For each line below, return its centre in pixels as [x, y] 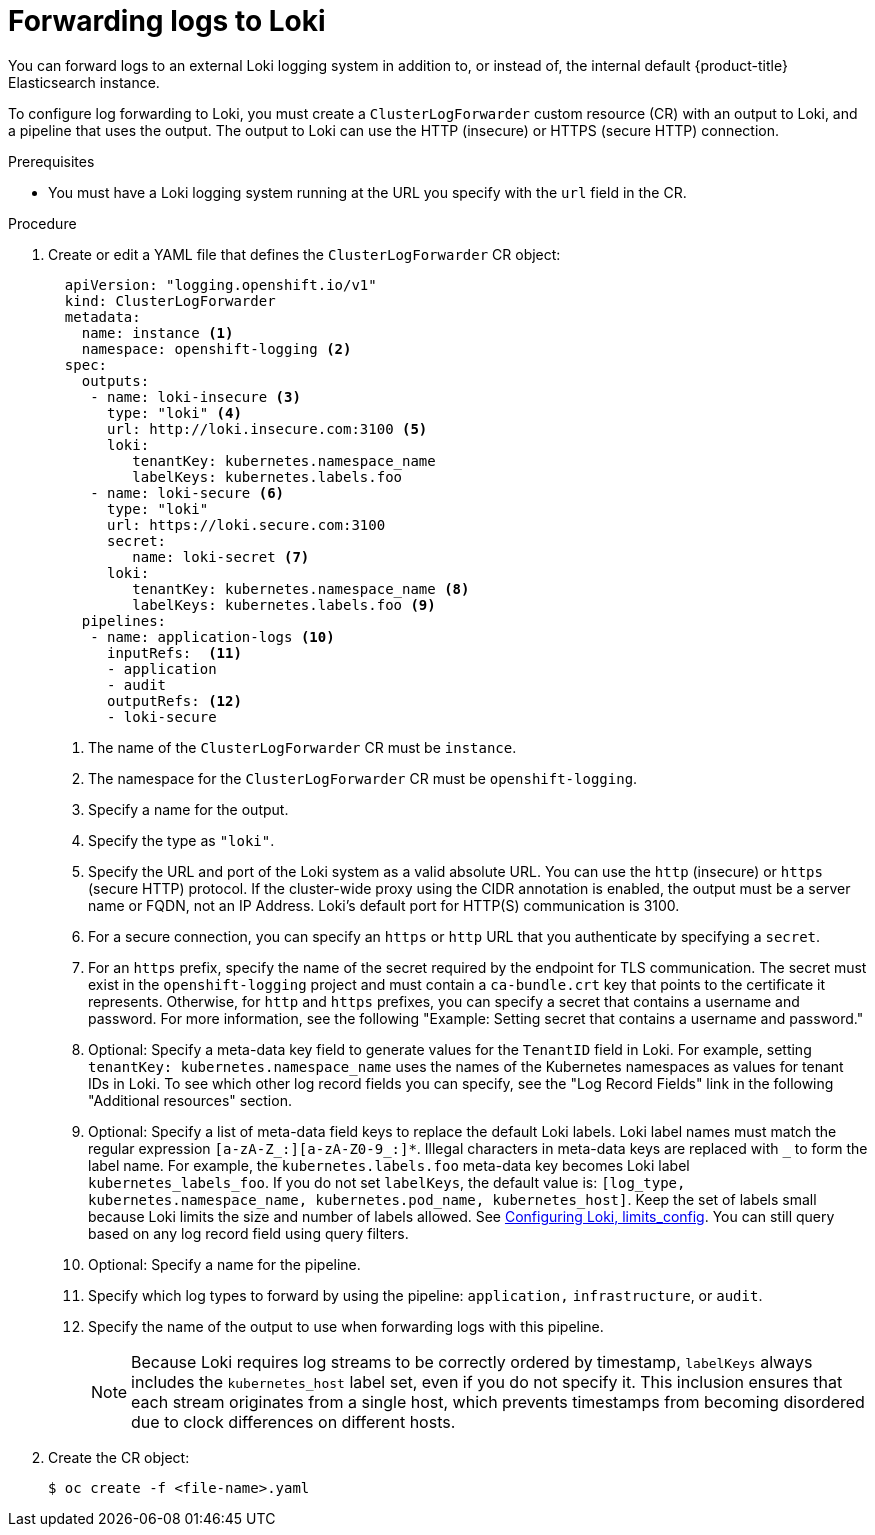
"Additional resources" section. [190, 1100]
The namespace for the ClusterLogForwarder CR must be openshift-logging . [363, 778]
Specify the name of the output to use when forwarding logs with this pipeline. [346, 1326]
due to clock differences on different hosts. [293, 1421]
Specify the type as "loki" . [181, 840]
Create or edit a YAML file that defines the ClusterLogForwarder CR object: [304, 254]
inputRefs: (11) [174, 652]
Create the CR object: [119, 1457]
